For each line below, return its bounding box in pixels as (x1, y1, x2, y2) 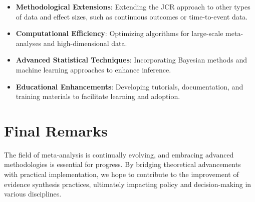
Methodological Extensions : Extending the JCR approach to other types (16, 1, 250, 11)
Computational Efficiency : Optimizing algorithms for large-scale (16, 28, 223, 38)
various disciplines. (4, 188, 62, 199)
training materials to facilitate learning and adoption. (16, 91, 180, 101)
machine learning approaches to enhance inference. (16, 64, 171, 74)
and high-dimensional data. (43, 37, 127, 48)
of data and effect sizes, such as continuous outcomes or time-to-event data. (16, 11, 248, 21)
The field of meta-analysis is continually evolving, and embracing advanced (4, 149, 234, 159)
